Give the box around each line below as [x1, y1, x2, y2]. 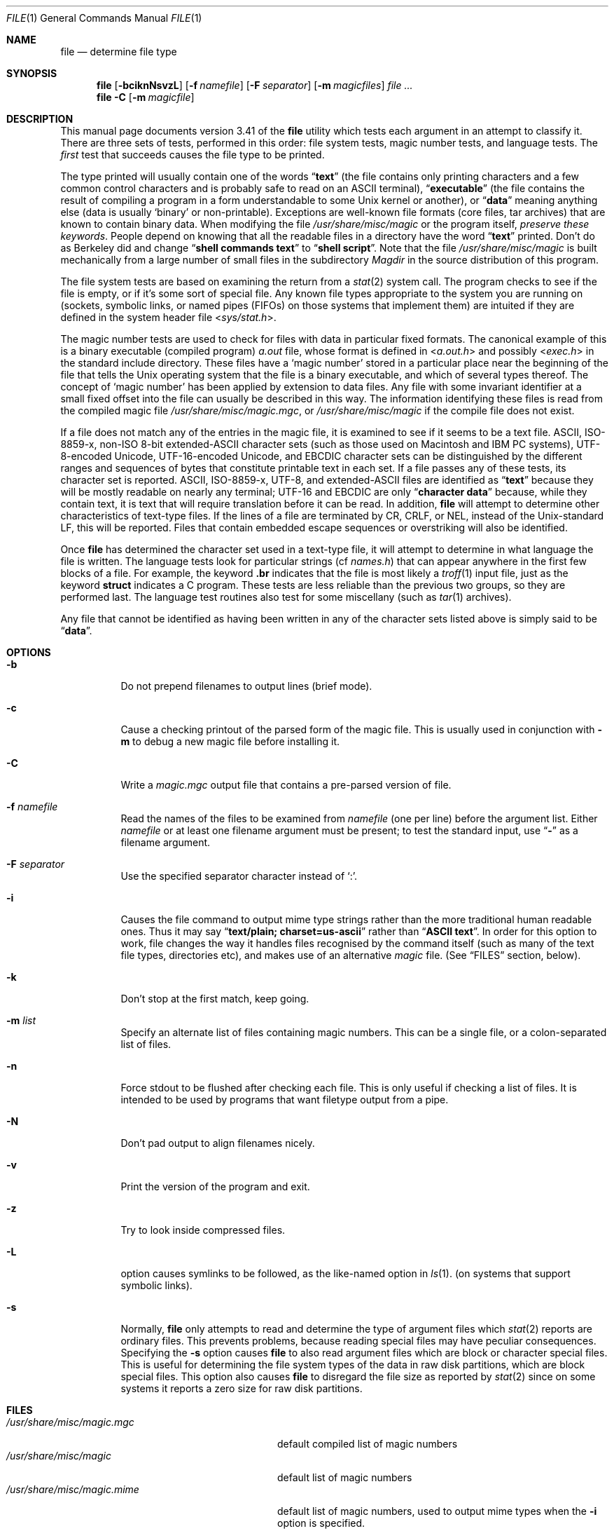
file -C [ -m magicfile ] [97, 91, 195, 103]
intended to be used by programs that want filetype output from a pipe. [120, 1094, 449, 1105]
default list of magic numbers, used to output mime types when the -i [277, 1505, 597, 1517]
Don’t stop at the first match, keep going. [120, 993, 309, 1005]
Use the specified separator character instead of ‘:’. [120, 870, 358, 882]
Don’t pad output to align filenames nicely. [120, 1137, 315, 1149]
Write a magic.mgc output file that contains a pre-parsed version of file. [120, 779, 452, 791]
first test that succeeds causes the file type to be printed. [60, 149, 325, 161]
